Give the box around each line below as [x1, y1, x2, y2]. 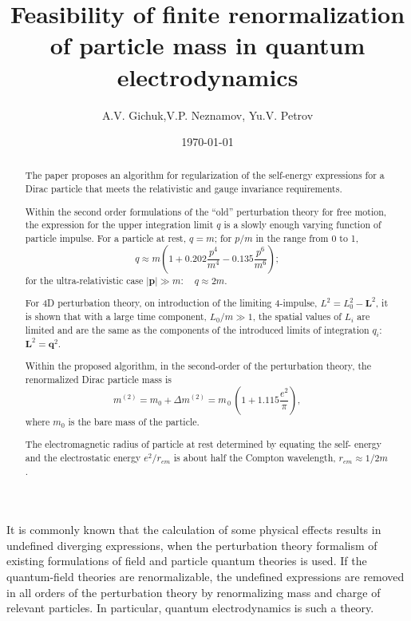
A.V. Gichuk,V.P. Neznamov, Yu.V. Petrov [101, 106, 314, 123]
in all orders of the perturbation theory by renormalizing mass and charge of [6, 583, 381, 600]
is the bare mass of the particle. [68, 414, 200, 428]
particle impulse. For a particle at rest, [25, 231, 187, 244]
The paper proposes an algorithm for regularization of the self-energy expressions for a [25, 168, 385, 182]
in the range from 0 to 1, [255, 231, 359, 244]
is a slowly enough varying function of [223, 218, 381, 231]
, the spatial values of [252, 309, 342, 322]
